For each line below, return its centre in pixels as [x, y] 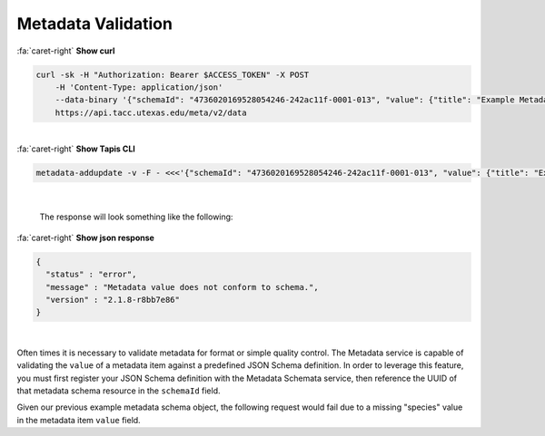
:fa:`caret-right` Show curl [66, 51]
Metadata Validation [94, 24]
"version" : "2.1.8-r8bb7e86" [113, 300]
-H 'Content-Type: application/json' [139, 87]
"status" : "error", [91, 275]
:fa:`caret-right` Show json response [85, 237]
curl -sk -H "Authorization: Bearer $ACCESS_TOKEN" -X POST [173, 74]
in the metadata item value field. [79, 420]
